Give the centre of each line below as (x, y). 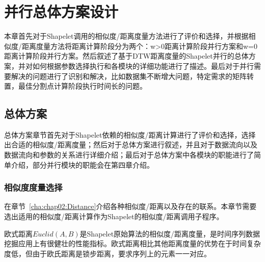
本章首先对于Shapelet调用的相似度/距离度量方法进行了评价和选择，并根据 (126, 36)
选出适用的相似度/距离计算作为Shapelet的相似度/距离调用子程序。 (114, 216)
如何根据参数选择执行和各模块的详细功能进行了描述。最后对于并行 (143, 65)
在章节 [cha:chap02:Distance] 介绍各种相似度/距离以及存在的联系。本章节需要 (130, 206)
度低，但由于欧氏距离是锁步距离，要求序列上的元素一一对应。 (108, 253)
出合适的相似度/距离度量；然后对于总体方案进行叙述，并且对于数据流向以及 (131, 145)
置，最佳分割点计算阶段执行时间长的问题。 (75, 86)
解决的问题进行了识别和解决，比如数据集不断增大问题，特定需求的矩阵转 (132, 76)
